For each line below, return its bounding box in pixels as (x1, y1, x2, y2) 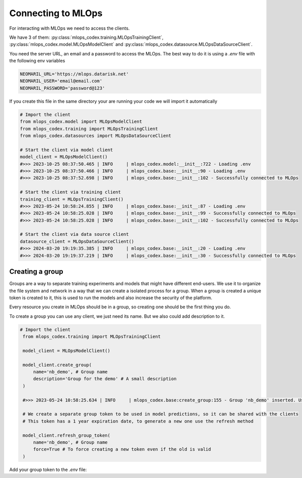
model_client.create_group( (23, 362, 92, 368)
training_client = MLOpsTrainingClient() (20, 196, 124, 202)
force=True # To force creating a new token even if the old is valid (33, 446, 211, 452)
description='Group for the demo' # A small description (33, 376, 177, 382)
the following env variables (9, 58, 65, 64)
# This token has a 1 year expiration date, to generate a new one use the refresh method (23, 418, 254, 424)
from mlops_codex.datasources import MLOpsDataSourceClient (20, 133, 172, 139)
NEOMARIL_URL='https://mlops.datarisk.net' (20, 71, 129, 77)
